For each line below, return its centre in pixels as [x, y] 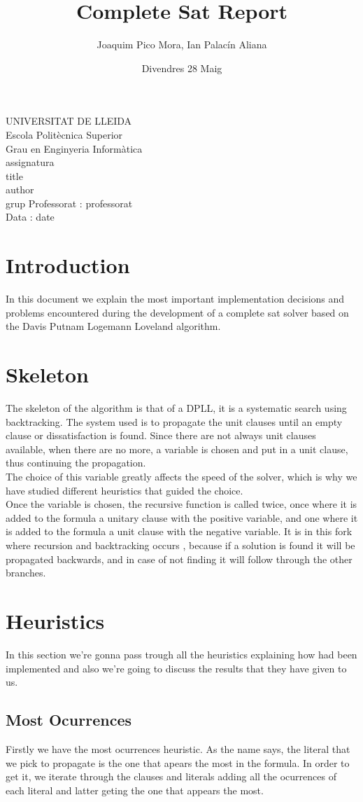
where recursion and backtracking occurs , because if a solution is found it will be [180, 545]
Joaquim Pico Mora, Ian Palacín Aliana [182, 44]
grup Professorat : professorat [69, 203]
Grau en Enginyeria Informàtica [74, 148]
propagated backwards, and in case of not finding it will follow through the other [179, 559]
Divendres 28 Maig [182, 68]
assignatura [30, 162]
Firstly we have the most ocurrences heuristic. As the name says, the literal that [178, 748]
